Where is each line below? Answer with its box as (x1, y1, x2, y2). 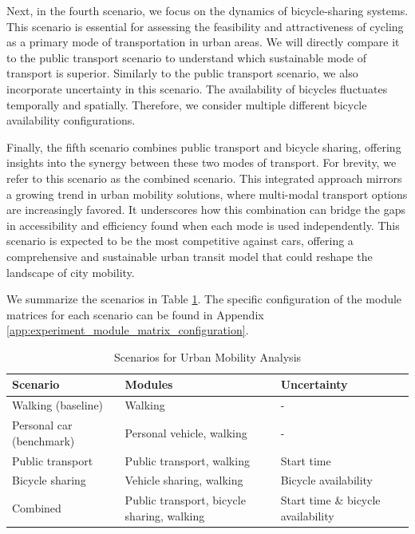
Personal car (12, 417, 73, 433)
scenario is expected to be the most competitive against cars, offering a (6, 232, 354, 249)
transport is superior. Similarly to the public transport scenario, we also (6, 65, 358, 81)
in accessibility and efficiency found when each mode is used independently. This (6, 216, 400, 233)
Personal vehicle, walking (125, 424, 247, 441)
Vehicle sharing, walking (125, 472, 243, 489)
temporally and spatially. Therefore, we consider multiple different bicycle (6, 96, 367, 113)
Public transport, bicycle (125, 492, 246, 508)
